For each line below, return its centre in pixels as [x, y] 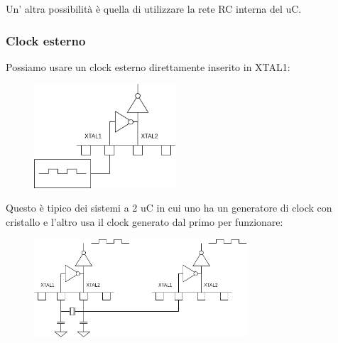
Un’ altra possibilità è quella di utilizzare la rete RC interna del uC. [154, 9]
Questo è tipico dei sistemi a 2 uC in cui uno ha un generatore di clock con [169, 208]
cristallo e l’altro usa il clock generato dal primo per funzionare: [145, 221]
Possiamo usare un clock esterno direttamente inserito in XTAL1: [148, 66]
